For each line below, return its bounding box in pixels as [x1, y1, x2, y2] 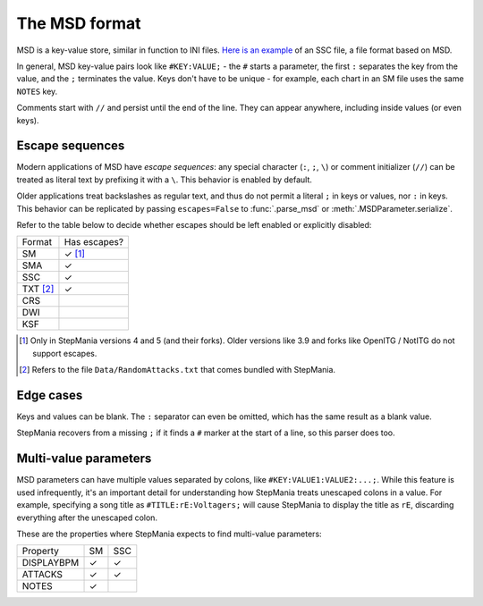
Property [21, 545, 60, 558]
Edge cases [16, 387, 83, 402]
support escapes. [32, 348, 97, 358]
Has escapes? [64, 236, 124, 248]
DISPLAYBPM [21, 557, 80, 569]
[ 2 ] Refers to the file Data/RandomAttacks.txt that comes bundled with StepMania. [19, 365, 335, 375]
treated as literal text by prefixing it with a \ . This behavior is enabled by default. [16, 174, 313, 185]
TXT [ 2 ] [21, 282, 55, 295]
